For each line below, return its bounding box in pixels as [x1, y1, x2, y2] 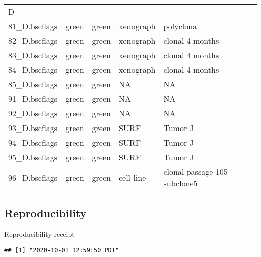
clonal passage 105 [163, 166, 228, 177]
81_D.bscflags [8, 20, 58, 32]
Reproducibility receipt [4, 229, 75, 239]
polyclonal [163, 20, 199, 32]
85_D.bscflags [8, 78, 58, 90]
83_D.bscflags [8, 49, 58, 61]
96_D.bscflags [8, 171, 58, 183]
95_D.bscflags [8, 151, 58, 163]
